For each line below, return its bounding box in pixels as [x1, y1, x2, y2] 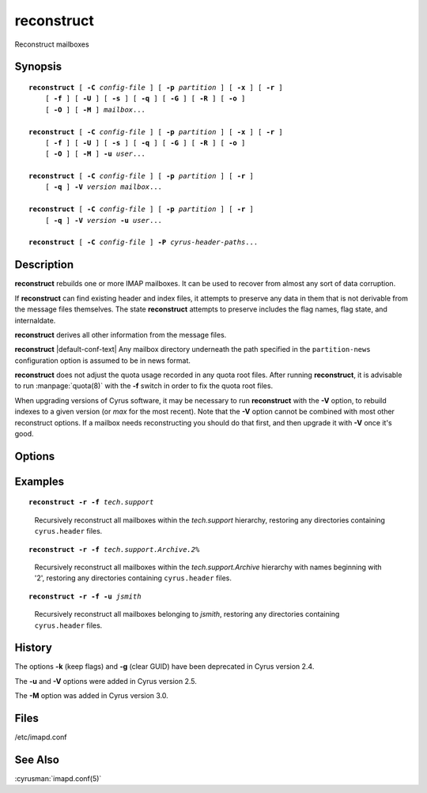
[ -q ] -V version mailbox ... [44, 183, 162, 191]
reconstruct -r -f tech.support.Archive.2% [28, 545, 200, 553]
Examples [14, 474, 65, 488]
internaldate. [14, 315, 56, 325]
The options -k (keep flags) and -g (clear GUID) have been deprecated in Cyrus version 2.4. [14, 662, 315, 671]
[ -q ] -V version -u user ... [44, 216, 162, 225]
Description [14, 258, 74, 272]
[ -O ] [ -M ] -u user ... [44, 149, 146, 158]
